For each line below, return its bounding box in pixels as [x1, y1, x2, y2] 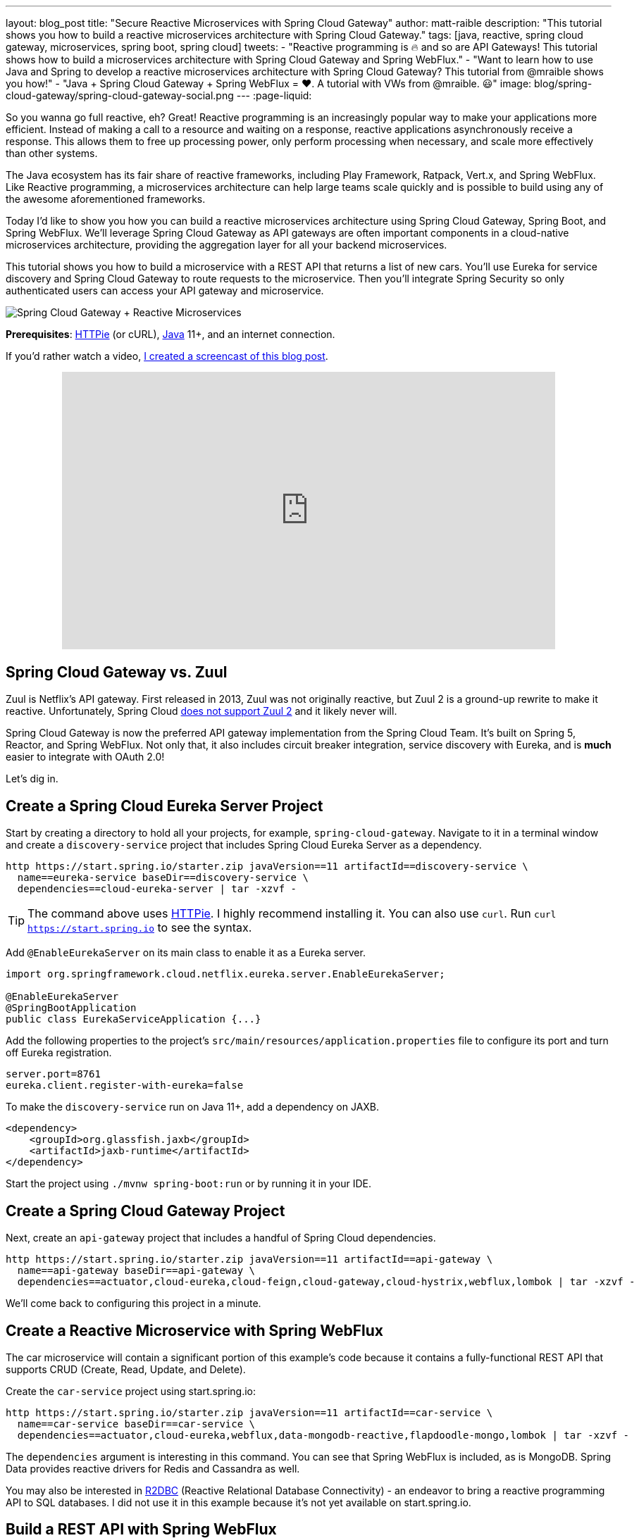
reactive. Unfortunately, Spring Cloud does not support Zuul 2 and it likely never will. [6, 705, 397, 718]
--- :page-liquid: [236, 89, 312, 101]
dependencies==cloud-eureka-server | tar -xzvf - [17, 883, 297, 895]
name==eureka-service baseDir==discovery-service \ [17, 872, 309, 884]
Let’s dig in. [6, 773, 58, 785]
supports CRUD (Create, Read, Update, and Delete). [6, 1363, 246, 1375]
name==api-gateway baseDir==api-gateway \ [17, 1265, 256, 1277]
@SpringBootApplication [6, 1002, 137, 1014]
